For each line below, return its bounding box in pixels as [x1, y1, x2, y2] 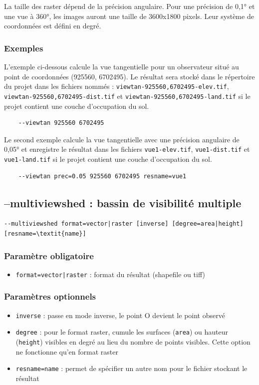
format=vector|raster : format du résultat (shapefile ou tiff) [15, 269, 205, 279]
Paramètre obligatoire [4, 249, 94, 262]
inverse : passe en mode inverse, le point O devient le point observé [15, 310, 225, 320]
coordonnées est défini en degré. [4, 20, 101, 31]
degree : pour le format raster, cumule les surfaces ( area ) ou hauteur [15, 327, 229, 337]
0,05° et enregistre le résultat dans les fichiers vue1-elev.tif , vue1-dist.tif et [4, 144, 250, 154]
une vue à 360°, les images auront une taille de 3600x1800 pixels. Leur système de [4, 10, 254, 21]
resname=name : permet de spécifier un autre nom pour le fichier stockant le [15, 363, 248, 374]
